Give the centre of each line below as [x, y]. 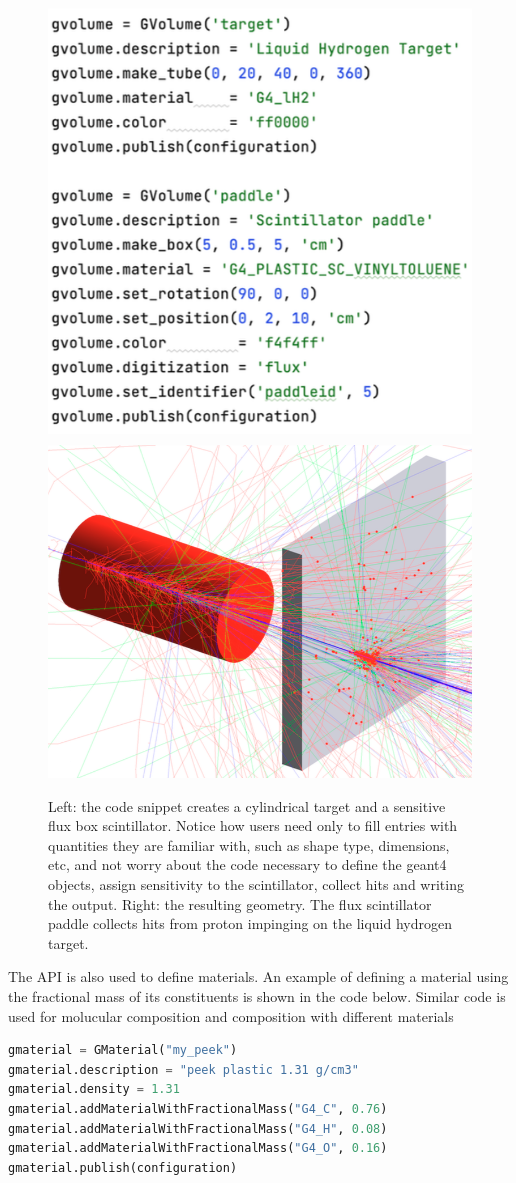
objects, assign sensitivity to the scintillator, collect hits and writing [256, 883]
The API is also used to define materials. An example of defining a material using [258, 976]
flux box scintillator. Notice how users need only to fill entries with [253, 825]
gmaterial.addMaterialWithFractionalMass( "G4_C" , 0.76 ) [198, 1108]
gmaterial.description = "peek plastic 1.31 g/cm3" [183, 1069]
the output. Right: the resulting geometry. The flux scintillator [240, 903]
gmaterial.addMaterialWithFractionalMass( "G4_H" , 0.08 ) [198, 1128]
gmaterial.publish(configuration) [123, 1167]
